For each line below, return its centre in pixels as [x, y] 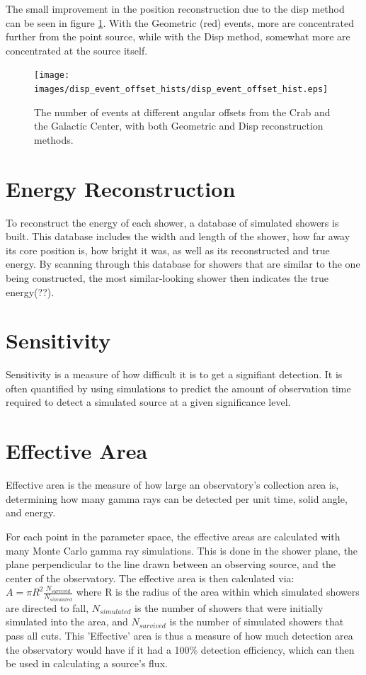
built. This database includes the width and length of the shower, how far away [178, 236]
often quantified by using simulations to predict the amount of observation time [178, 388]
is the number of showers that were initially [229, 607]
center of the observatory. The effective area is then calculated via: [150, 578]
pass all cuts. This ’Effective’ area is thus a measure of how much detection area [179, 635]
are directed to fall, [47, 607]
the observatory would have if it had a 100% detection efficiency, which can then [180, 649]
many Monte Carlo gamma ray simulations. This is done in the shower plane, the [182, 550]
